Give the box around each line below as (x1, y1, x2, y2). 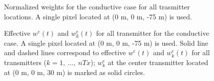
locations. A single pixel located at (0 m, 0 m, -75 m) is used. (4, 11, 192, 21)
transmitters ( (4, 57, 47, 67)
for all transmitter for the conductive (96, 28, 209, 38)
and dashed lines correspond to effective (4, 47, 126, 58)
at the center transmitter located (107, 57, 208, 67)
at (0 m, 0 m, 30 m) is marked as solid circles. (4, 67, 145, 77)
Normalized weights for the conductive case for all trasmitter (4, 1, 190, 11)
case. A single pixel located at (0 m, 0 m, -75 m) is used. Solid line (4, 37, 208, 48)
